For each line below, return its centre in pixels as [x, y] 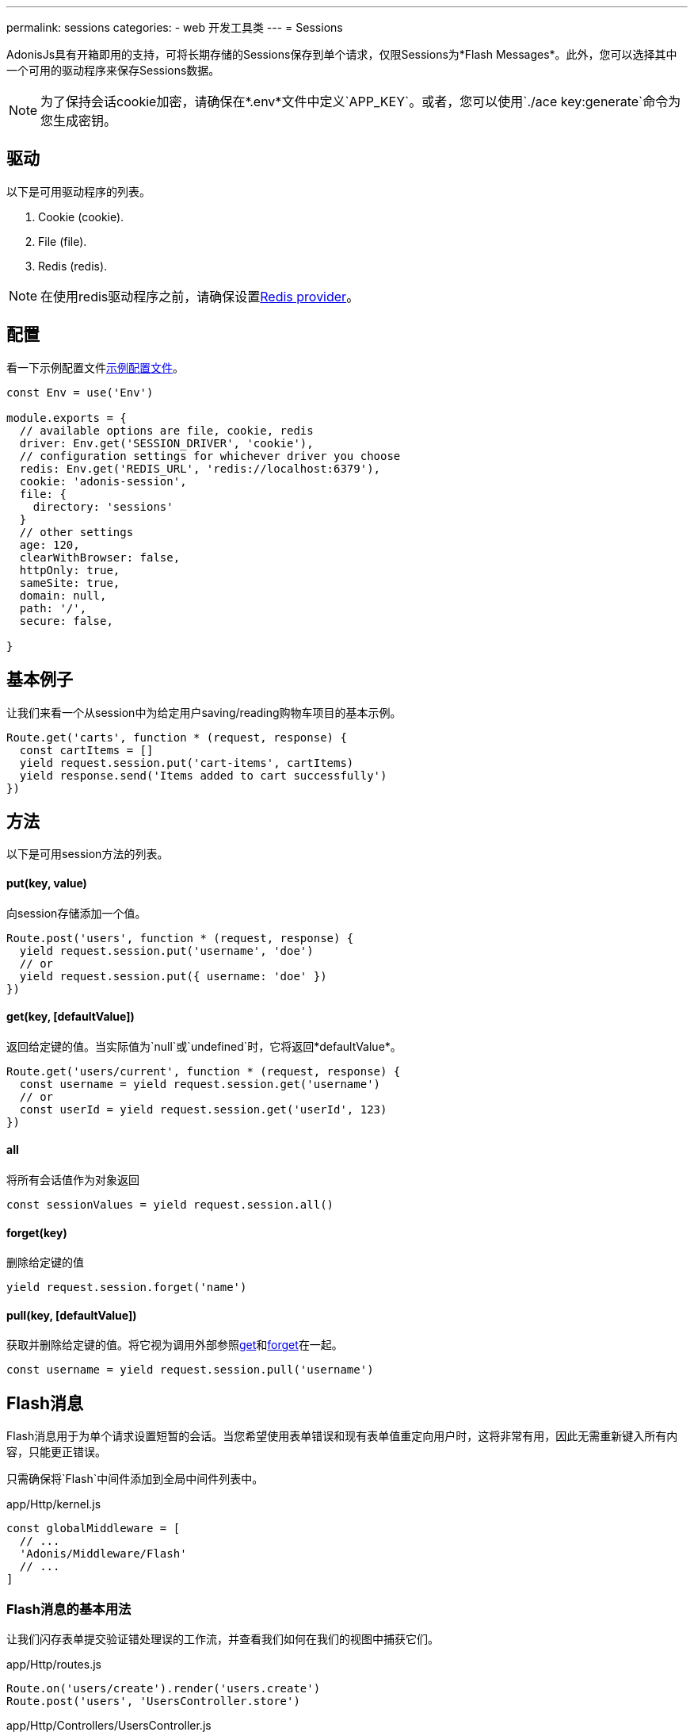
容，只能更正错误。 [56, 1452]
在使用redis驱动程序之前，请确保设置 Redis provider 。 [200, 296]
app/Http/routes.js [54, 1665]
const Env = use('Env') [80, 392]
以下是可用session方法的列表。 [88, 854]
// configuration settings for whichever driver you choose [210, 456]
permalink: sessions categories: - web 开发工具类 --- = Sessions [175, 27]
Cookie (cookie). [81, 216]
